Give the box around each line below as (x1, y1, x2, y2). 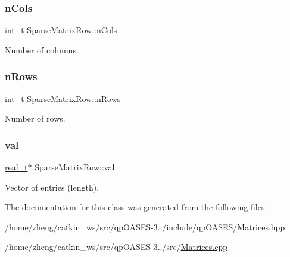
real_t (5, 161, 28, 173)
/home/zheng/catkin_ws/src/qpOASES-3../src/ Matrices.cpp (5, 240, 227, 253)
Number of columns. (5, 43, 79, 56)
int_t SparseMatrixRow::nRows (5, 92, 121, 104)
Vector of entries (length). (5, 180, 99, 193)
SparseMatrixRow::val (35, 161, 115, 173)
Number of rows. (5, 112, 66, 125)
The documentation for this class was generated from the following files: (5, 201, 267, 213)
